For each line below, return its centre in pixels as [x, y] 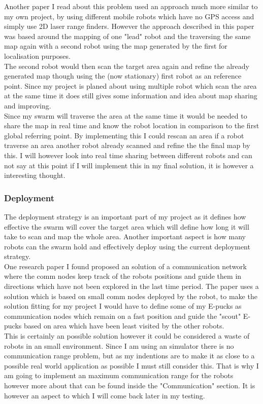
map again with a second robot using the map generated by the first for [116, 46]
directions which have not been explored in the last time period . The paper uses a [131, 286]
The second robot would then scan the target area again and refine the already [127, 66]
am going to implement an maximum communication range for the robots [119, 375]
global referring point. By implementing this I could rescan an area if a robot [124, 135]
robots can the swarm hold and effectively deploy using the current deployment [127, 246]
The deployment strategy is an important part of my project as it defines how [125, 216]
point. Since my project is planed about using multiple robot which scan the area [130, 85]
